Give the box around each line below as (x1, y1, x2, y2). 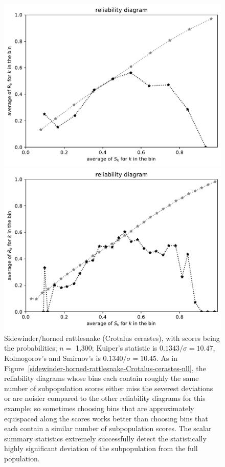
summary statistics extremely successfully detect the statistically (4, 433, 207, 443)
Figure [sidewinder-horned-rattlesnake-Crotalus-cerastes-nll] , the (4, 362, 206, 373)
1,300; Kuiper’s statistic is (75, 342, 157, 353)
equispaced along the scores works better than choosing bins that (4, 413, 208, 423)
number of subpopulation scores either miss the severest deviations (4, 382, 213, 393)
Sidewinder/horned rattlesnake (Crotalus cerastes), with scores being (4, 332, 220, 343)
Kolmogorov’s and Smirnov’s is (4, 352, 101, 363)
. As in (156, 352, 177, 363)
